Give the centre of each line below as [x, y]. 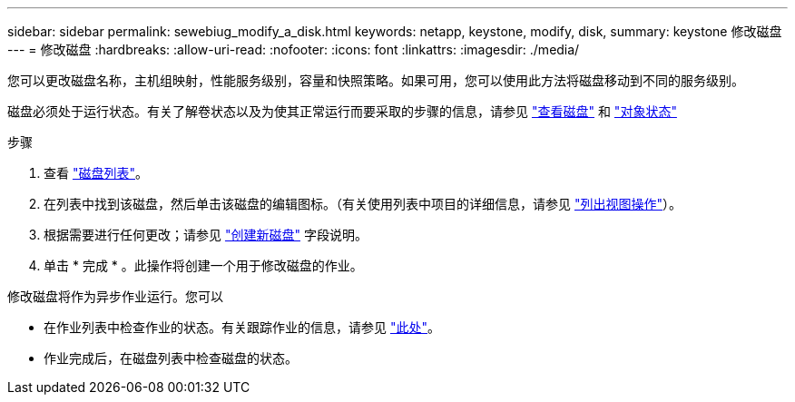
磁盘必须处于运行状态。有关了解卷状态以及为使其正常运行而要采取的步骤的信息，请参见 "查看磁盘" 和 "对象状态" [342, 111]
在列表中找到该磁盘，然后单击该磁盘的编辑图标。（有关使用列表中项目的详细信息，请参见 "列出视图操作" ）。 [363, 204]
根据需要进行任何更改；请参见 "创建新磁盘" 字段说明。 [206, 235]
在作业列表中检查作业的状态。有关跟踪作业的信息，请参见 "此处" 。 [242, 327]
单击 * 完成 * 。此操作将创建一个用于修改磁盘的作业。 [203, 265]
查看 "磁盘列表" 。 [96, 173]
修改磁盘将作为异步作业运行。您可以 [115, 296]
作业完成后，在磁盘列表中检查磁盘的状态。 [171, 358]
